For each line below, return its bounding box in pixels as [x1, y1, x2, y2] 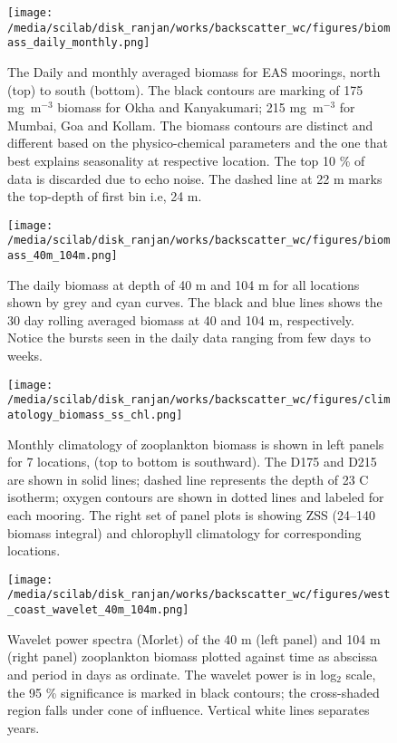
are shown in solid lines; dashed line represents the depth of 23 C [7, 469, 369, 488]
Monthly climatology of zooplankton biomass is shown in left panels [7, 434, 384, 453]
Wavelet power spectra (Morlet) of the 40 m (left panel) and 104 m [7, 629, 381, 648]
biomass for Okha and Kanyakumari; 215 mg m [57, 98, 324, 117]
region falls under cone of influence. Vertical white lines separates [7, 700, 370, 719]
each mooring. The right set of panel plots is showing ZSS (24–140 [7, 506, 375, 524]
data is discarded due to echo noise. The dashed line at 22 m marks [7, 169, 382, 188]
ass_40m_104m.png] [7, 249, 118, 263]
